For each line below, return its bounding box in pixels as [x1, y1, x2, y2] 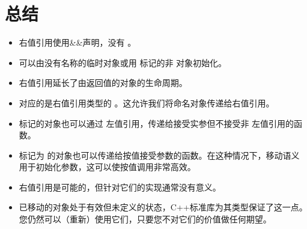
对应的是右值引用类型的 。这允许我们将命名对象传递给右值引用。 [19, 96, 275, 109]
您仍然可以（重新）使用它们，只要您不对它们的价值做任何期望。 [19, 213, 272, 225]
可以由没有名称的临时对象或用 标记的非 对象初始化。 [19, 56, 227, 69]
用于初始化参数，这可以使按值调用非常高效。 [19, 160, 196, 173]
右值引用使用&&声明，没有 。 [19, 36, 136, 49]
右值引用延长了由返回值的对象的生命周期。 [19, 76, 187, 89]
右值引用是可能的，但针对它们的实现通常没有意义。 [19, 180, 221, 193]
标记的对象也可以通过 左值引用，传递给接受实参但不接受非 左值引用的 [19, 117, 294, 129]
